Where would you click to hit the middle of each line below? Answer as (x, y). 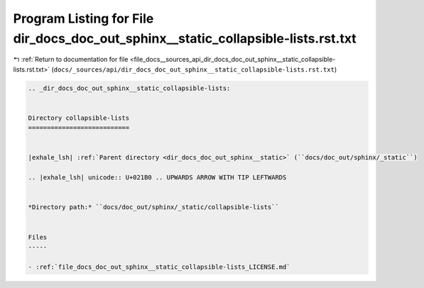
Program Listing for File (83, 18)
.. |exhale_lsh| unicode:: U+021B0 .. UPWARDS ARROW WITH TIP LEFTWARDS (157, 178)
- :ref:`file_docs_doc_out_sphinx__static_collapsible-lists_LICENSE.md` (159, 267)
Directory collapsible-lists (79, 118)
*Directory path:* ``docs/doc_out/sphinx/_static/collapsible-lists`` (154, 207)
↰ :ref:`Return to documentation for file (71, 60)
